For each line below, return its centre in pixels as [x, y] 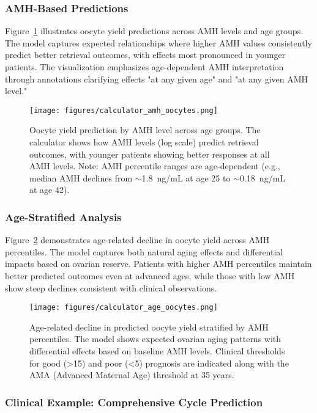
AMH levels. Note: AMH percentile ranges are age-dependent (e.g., [155, 166]
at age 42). [50, 190]
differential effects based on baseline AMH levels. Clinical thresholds [157, 351]
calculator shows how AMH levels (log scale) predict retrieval [144, 142]
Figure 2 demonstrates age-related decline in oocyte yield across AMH [137, 240]
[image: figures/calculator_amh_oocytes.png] [124, 110]
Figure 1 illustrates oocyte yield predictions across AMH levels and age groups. [154, 31]
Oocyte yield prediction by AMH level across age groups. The [145, 130]
